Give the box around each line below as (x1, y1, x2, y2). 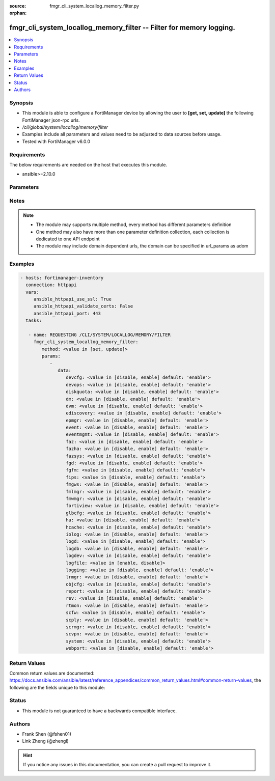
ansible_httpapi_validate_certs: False (33, 303, 133, 309)
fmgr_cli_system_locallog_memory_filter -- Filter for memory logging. (9, 23, 235, 32)
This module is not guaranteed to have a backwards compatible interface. (22, 708, 177, 714)
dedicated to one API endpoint (36, 236, 100, 242)
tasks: (25, 318, 42, 323)
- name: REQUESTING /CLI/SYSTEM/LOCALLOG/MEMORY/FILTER (28, 332, 171, 338)
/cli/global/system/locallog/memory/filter (22, 124, 108, 130)
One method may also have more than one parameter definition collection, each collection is (36, 229, 230, 235)
